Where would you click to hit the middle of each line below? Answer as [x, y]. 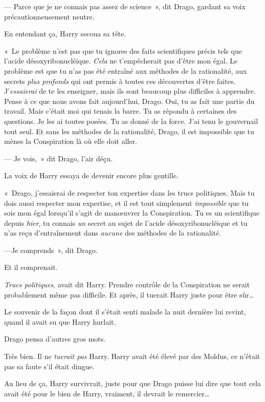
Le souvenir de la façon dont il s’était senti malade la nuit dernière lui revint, [125, 312]
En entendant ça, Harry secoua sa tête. [65, 34]
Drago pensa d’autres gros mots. [55, 339]
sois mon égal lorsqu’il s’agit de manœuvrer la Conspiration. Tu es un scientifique [132, 213]
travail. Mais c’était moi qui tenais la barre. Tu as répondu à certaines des [120, 111]
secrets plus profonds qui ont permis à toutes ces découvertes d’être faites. [120, 81]
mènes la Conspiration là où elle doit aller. [71, 141]
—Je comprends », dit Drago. [51, 250]
